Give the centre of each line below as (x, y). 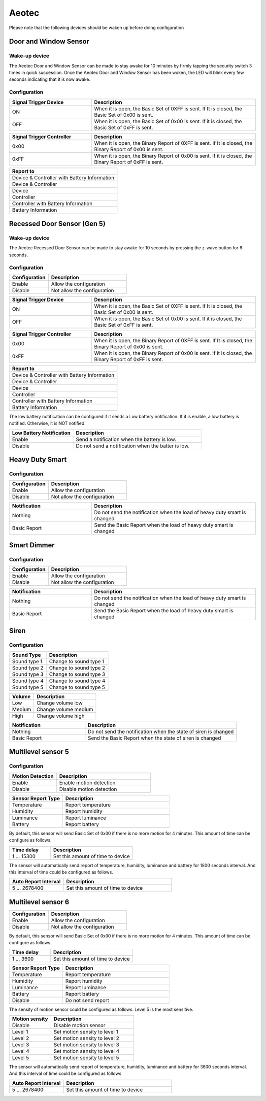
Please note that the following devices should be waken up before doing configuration (97, 28)
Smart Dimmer (32, 545)
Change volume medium (65, 709)
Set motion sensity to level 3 (86, 1045)
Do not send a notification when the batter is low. (133, 446)
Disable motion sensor (80, 1026)
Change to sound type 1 (77, 661)
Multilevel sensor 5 (39, 752)
